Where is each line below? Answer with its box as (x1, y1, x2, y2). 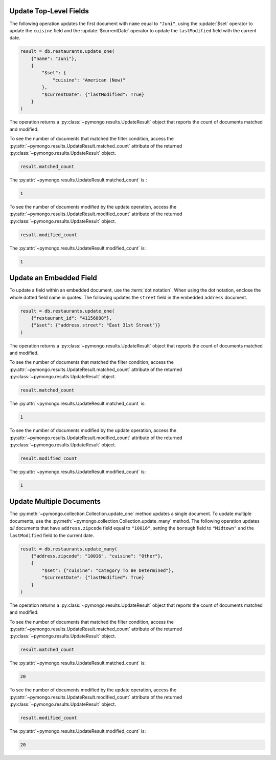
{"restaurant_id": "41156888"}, (31, 315, 112, 321)
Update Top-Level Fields (9, 7, 89, 15)
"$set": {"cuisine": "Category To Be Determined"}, (41, 567, 174, 573)
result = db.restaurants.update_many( (20, 546, 118, 552)
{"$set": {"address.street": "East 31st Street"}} (31, 322, 160, 328)
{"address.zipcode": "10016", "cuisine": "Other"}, (31, 553, 164, 559)
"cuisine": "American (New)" (52, 77, 126, 83)
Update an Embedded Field (9, 274, 97, 282)
